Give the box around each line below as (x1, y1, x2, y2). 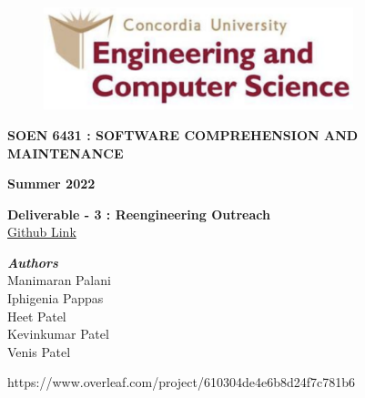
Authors (7, 252, 58, 271)
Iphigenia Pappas (7, 289, 104, 308)
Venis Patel (7, 342, 71, 361)
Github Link (7, 222, 76, 241)
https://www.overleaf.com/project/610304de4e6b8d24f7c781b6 (7, 372, 356, 392)
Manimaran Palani (7, 270, 111, 290)
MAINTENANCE (7, 143, 124, 162)
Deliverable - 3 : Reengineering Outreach (7, 204, 270, 223)
